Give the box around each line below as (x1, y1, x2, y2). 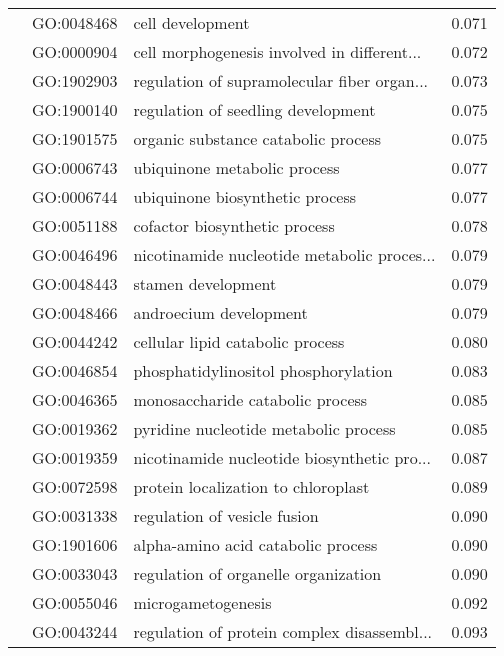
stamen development (133, 272, 277, 295)
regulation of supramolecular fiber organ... (133, 69, 429, 92)
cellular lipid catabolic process (133, 330, 345, 353)
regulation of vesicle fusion (133, 504, 319, 527)
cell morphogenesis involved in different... (133, 40, 422, 63)
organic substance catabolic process (133, 127, 382, 150)
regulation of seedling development (133, 98, 376, 121)
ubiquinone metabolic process (133, 156, 340, 179)
